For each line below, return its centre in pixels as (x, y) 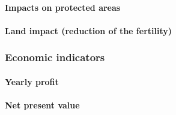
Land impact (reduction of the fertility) (89, 30)
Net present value (42, 105)
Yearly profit (32, 81)
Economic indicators (55, 57)
